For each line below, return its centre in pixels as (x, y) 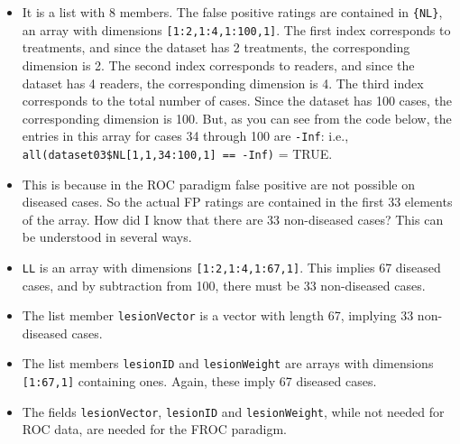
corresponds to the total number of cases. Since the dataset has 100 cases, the (237, 101)
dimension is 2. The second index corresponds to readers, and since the (218, 65)
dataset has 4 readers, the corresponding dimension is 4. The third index (223, 83)
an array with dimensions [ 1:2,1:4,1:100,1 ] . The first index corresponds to (236, 29)
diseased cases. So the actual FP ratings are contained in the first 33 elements (237, 202)
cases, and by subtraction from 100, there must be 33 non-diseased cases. (224, 285)
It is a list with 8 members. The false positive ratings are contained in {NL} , (232, 12)
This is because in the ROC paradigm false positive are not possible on (218, 184)
